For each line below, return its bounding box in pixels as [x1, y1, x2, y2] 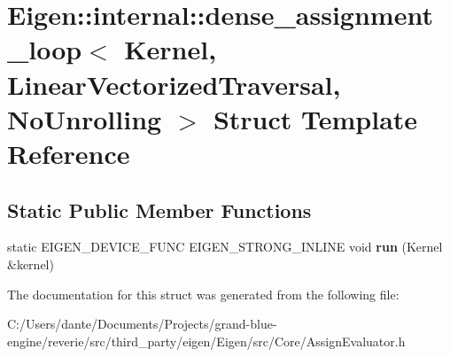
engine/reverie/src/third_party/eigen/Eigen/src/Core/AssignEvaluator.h [7, 331, 406, 350]
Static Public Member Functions [7, 196, 312, 223]
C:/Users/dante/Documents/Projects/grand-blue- [7, 314, 277, 333]
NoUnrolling [7, 100, 162, 136]
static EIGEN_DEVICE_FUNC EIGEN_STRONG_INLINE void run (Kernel [7, 237, 443, 256]
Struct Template [213, 100, 418, 136]
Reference [7, 135, 130, 171]
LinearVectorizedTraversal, [7, 66, 341, 102]
